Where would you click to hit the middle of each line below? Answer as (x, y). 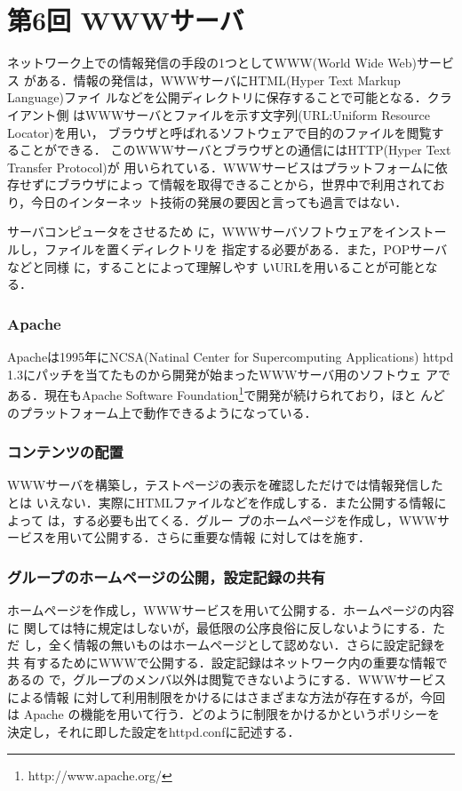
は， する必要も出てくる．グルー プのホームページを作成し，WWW (242, 519)
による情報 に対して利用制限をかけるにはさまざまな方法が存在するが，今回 (226, 696)
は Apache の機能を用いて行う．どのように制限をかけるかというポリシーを (223, 714)
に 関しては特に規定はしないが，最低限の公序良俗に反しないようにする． (220, 627)
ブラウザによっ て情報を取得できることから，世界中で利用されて (244, 184)
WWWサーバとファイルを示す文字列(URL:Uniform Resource (258, 114)
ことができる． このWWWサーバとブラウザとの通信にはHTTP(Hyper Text (235, 150)
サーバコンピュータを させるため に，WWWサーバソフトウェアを (196, 232)
